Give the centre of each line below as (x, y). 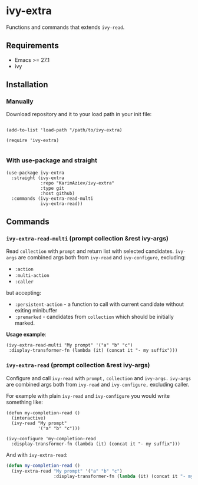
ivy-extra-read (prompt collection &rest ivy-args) (78, 365)
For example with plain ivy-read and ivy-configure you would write (88, 395)
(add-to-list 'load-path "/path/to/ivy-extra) (64, 130)
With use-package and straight (52, 160)
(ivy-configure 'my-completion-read (51, 438)
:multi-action (32, 276)
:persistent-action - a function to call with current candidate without (99, 304)
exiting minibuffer (36, 311)
